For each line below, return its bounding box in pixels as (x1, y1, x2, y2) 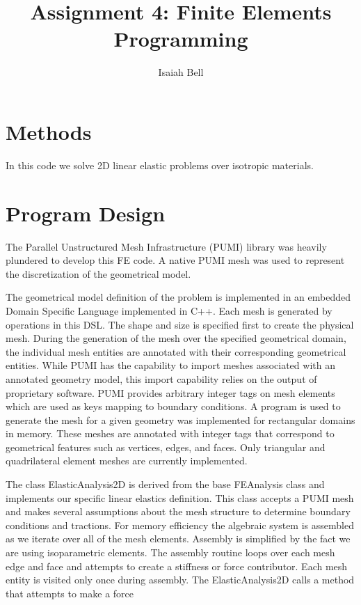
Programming (113, 24, 248, 53)
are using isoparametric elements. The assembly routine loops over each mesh (6, 545, 335, 560)
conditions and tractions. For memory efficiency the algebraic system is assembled (6, 517, 354, 532)
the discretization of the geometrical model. (6, 266, 191, 281)
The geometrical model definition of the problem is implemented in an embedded (6, 290, 351, 304)
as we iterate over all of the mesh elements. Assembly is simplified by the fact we (6, 531, 351, 546)
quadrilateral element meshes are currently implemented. (6, 453, 248, 468)
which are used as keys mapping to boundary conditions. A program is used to (6, 399, 341, 414)
